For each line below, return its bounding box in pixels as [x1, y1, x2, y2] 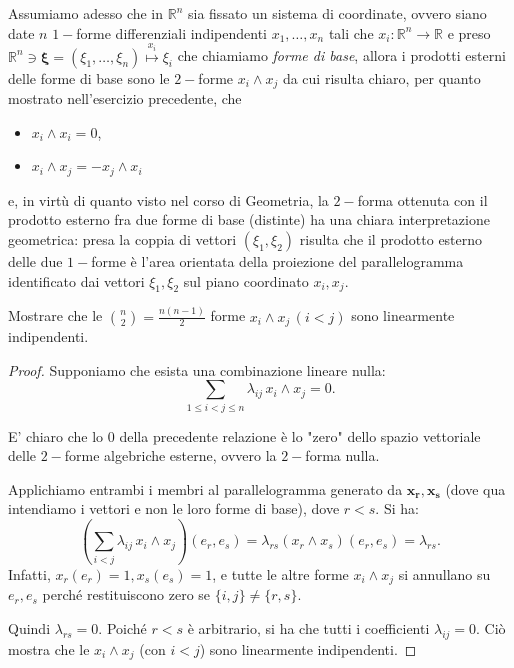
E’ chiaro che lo [8, 425, 104, 446]
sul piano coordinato [183, 270, 309, 291]
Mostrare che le [8, 305, 103, 326]
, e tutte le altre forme [212, 563, 349, 584]
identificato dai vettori [8, 270, 145, 291]
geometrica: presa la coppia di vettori [8, 228, 237, 249]
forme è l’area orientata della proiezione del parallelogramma [91, 250, 464, 271]
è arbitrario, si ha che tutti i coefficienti [187, 617, 430, 638]
